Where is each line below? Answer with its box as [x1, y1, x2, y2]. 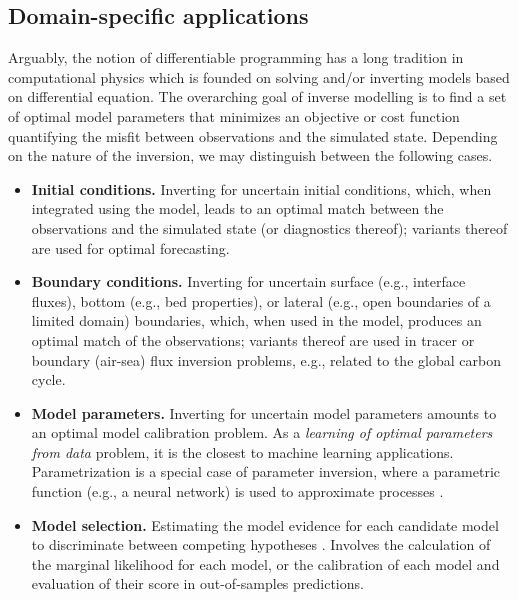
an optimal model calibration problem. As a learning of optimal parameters [31, 422, 493, 443]
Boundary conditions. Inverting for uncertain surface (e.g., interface [31, 271, 466, 292]
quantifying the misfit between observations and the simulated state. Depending [8, 125, 498, 146]
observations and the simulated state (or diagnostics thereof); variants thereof [31, 217, 508, 238]
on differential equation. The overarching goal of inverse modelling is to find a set [8, 86, 507, 107]
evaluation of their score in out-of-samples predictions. [31, 573, 364, 594]
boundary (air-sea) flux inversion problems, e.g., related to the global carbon [31, 349, 501, 370]
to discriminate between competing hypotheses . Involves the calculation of [31, 534, 491, 555]
